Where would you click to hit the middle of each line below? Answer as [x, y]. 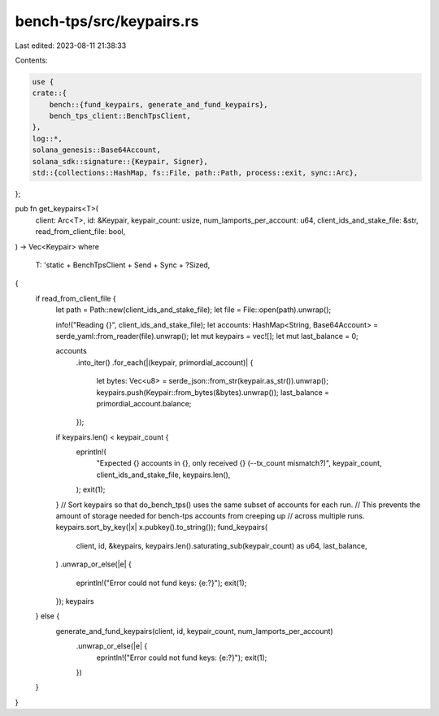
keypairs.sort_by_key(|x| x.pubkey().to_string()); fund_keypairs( [162, 527]
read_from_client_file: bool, [80, 232]
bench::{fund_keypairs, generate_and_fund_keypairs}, [159, 104]
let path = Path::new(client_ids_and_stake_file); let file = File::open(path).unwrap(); [193, 310]
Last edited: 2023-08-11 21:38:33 [71, 46]
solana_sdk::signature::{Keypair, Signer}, [120, 161]
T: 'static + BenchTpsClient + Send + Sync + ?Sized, [123, 265]
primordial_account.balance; [144, 403]
